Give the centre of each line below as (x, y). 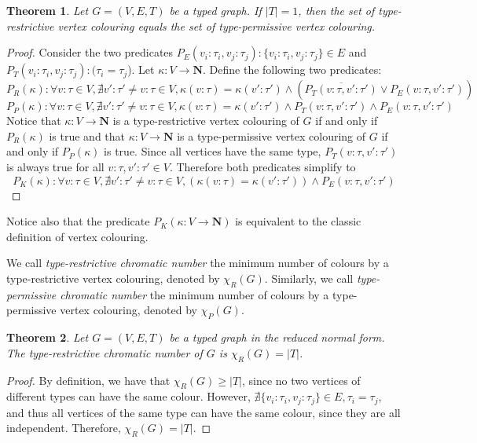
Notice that (34, 121)
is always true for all (55, 166)
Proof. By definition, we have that (88, 380)
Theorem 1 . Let (48, 10)
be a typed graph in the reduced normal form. (277, 337)
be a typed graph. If (215, 10)
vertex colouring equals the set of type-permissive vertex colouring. (216, 26)
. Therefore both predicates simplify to (262, 166)
